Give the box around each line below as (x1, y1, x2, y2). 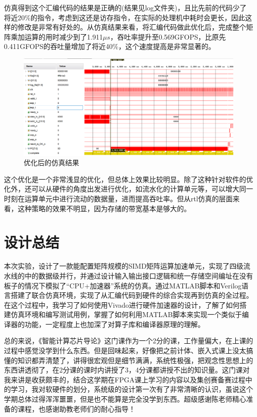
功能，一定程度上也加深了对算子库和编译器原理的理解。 (24, 319, 205, 329)
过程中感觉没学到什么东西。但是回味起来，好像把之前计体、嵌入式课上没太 (4, 345, 246, 356)
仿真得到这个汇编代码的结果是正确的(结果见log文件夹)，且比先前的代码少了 (4, 2, 247, 12)
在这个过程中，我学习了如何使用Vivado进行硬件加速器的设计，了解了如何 (4, 299, 240, 310)
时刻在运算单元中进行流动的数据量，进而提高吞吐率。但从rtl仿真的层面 (4, 193, 233, 204)
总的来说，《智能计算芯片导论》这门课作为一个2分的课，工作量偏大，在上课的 (4, 335, 253, 346)
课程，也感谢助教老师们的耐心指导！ (17, 403, 135, 414)
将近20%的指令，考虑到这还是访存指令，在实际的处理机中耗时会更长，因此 (4, 12, 245, 22)
